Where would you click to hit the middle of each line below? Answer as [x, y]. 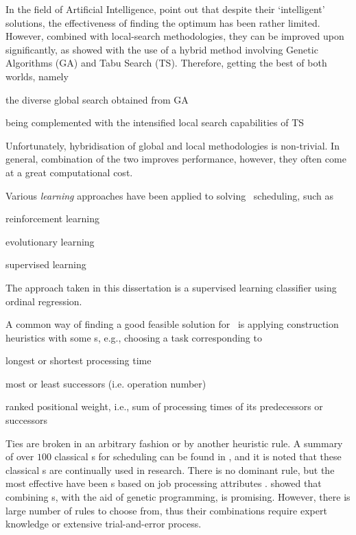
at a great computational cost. [69, 172]
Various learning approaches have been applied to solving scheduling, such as [169, 195]
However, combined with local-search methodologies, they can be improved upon [175, 36]
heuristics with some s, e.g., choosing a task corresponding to [134, 337]
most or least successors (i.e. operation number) [106, 383]
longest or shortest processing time [79, 360]
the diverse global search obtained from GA [97, 99]
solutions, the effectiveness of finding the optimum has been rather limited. [163, 22]
